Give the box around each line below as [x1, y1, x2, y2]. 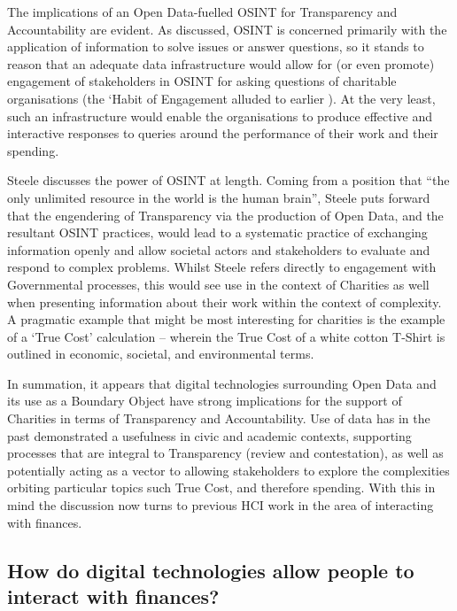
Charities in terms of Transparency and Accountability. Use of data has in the [7, 409, 430, 428]
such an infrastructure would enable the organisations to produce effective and [7, 106, 433, 125]
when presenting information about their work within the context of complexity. [7, 292, 442, 311]
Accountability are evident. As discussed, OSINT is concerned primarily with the [7, 19, 447, 38]
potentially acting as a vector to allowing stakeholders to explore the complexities [7, 460, 450, 479]
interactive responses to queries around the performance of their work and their [7, 124, 438, 143]
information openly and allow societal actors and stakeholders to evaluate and [7, 240, 430, 259]
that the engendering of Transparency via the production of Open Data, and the [7, 205, 444, 224]
